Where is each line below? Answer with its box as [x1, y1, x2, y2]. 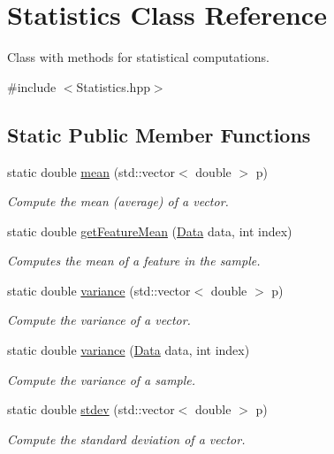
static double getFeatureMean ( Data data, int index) [7, 221, 292, 240]
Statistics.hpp [76, 77, 150, 96]
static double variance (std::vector [7, 281, 191, 299]
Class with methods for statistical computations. [7, 48, 269, 66]
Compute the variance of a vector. [7, 311, 191, 329]
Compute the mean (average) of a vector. [7, 192, 229, 211]
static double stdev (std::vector [7, 400, 175, 419]
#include [7, 77, 57, 96]
